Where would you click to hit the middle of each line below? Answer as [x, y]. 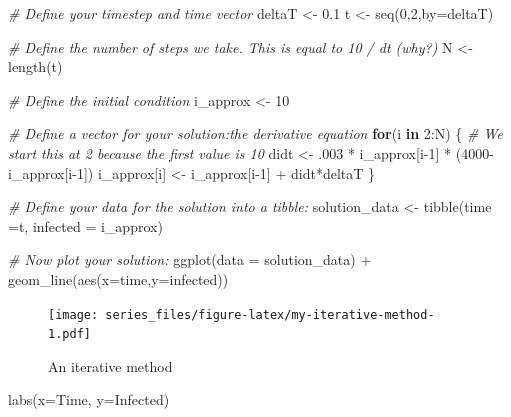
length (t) [35, 66]
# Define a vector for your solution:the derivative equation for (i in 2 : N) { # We [255, 133]
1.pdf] [69, 334]
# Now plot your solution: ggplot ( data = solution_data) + [190, 259]
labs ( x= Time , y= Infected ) [89, 399]
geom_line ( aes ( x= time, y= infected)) [118, 278]
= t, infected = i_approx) [85, 225]
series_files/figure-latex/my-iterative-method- [270, 314]
